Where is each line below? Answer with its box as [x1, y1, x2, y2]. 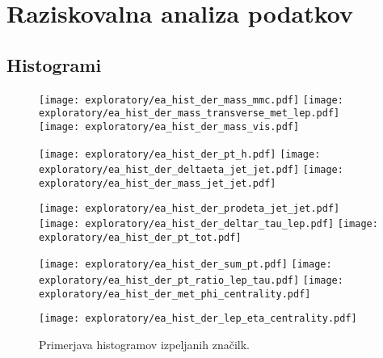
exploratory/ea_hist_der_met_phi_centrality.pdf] [39, 288, 311, 300]
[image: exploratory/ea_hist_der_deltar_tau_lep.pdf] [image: [39, 218, 378, 230]
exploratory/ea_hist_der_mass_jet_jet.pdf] [39, 177, 276, 189]
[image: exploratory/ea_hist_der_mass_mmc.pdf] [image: [39, 94, 343, 106]
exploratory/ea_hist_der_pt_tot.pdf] [39, 231, 242, 243]
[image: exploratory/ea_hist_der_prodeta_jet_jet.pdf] [39, 202, 340, 214]
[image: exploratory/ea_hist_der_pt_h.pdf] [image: [39, 148, 321, 160]
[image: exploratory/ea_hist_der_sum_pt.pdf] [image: [39, 259, 332, 271]
